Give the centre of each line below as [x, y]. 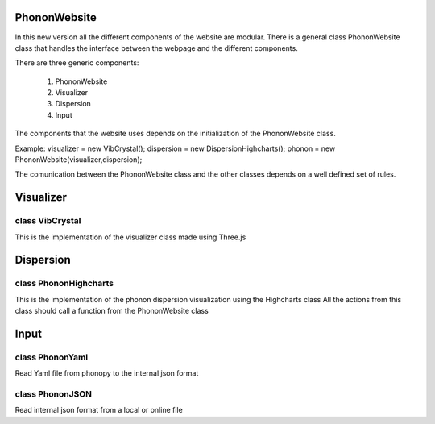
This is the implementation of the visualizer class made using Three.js [130, 237]
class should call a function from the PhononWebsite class [112, 311]
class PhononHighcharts [64, 284]
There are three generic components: [77, 63]
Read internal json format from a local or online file [99, 410]
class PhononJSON [54, 394]
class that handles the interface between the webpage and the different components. [156, 48]
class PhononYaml [52, 357]
